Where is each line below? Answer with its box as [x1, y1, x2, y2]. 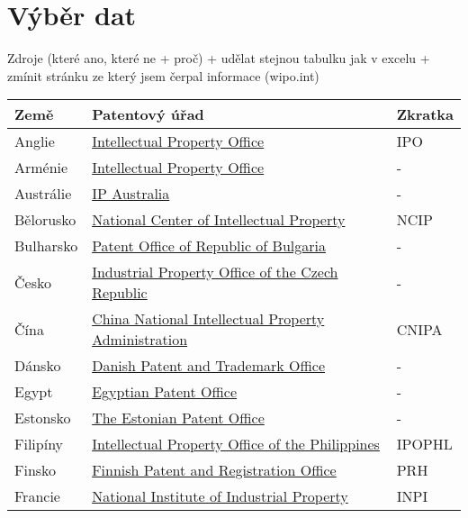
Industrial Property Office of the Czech [92, 261, 338, 283]
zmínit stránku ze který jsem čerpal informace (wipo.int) [7, 66, 319, 85]
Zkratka [396, 104, 454, 125]
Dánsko [14, 355, 61, 377]
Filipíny [14, 433, 64, 455]
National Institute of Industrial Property [92, 486, 348, 507]
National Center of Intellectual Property [92, 209, 346, 231]
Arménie [14, 157, 68, 178]
